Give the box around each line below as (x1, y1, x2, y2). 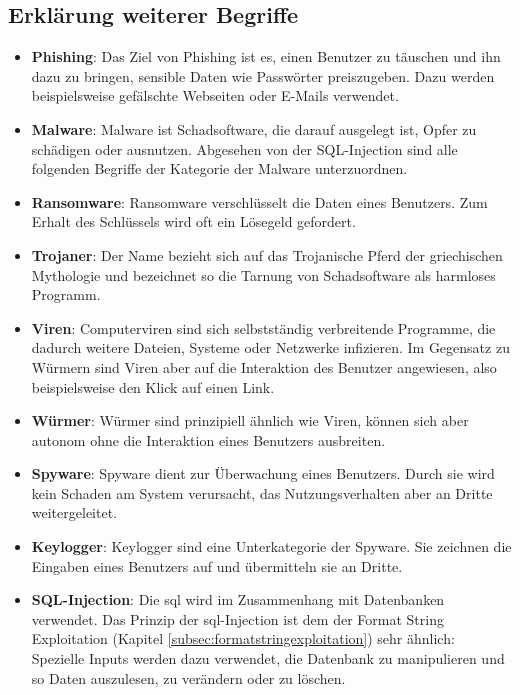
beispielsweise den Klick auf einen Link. (31, 376, 275, 397)
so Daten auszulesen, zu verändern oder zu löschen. (31, 667, 346, 688)
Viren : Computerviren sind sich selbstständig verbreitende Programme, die (31, 317, 496, 338)
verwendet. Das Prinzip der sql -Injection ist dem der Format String (31, 608, 444, 629)
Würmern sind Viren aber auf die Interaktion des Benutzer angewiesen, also (31, 356, 497, 377)
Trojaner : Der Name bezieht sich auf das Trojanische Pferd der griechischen (31, 244, 503, 265)
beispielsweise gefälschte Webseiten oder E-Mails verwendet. (31, 85, 399, 106)
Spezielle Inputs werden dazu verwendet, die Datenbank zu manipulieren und (31, 648, 505, 669)
